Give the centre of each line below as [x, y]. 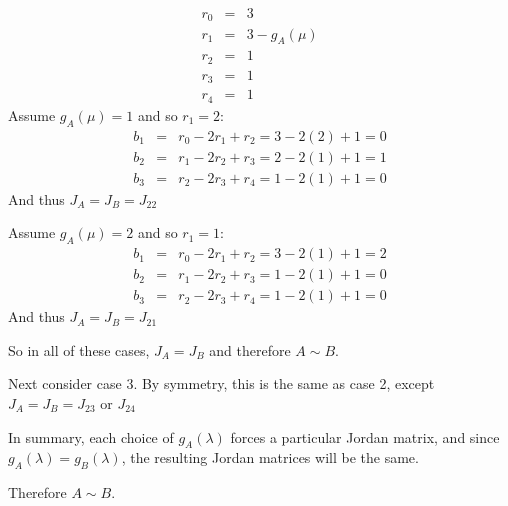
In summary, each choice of [91, 436]
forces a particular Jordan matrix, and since [365, 436]
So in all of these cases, [79, 349]
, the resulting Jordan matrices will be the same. [270, 457]
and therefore [250, 349]
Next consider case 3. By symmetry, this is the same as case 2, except [221, 383]
